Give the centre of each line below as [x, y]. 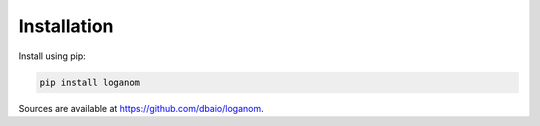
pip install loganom [89, 82]
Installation [66, 26]
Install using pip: [52, 56]
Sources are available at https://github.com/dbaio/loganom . [141, 108]
